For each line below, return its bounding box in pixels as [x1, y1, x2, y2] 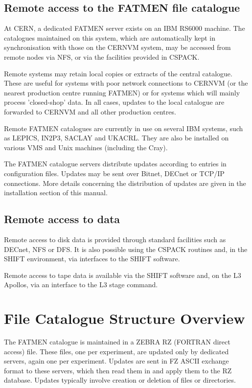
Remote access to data [4, 211, 120, 227]
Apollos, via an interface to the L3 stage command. [4, 279, 158, 290]
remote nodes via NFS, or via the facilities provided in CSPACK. [4, 51, 200, 62]
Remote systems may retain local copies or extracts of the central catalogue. [4, 68, 232, 78]
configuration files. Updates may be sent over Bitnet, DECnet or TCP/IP [4, 168, 225, 178]
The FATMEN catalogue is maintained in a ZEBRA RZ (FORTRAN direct [4, 337, 230, 346]
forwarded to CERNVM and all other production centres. [4, 106, 176, 116]
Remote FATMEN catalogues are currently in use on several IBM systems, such [4, 123, 243, 133]
